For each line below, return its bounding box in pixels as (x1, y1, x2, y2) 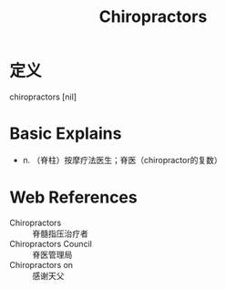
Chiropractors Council (9, 238, 93, 249)
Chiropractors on (9, 259, 74, 270)
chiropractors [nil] (9, 91, 77, 102)
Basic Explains (9, 123, 122, 144)
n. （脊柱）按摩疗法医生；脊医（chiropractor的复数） (22, 154, 222, 165)
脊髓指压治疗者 (32, 228, 88, 239)
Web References (9, 187, 139, 208)
